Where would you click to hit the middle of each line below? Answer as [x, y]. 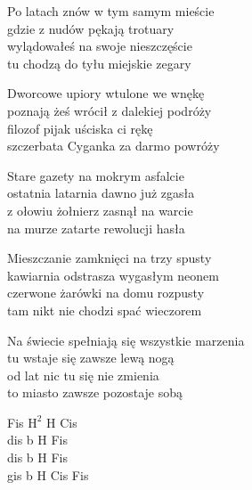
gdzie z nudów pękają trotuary [91, 28]
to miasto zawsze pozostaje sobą [95, 392]
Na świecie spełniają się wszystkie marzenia [126, 340]
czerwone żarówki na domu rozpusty [106, 293]
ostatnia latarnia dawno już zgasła [101, 193]
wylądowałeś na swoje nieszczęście [100, 46]
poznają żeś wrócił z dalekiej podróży [110, 110]
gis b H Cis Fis [48, 474]
